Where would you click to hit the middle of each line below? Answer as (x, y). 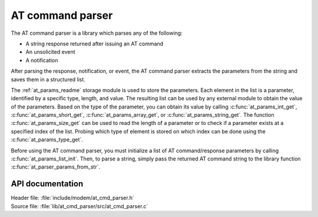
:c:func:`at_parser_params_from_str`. (55, 167)
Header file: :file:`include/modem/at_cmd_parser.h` (73, 198)
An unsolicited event (50, 52)
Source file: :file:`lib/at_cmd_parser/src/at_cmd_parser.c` (79, 206)
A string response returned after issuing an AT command (95, 44)
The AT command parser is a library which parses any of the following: (97, 33)
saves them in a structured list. (48, 79)
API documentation (47, 184)
